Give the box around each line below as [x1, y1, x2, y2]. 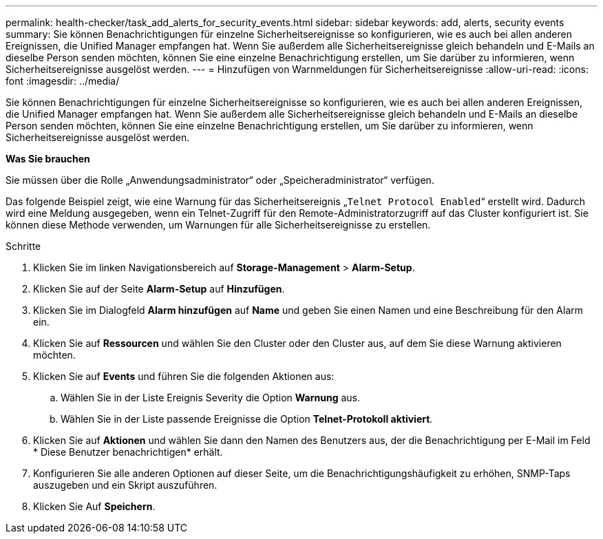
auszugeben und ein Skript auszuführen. [33, 479, 218, 491]
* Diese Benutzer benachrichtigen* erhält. [33, 446, 223, 458]
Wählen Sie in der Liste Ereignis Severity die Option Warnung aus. [61, 392, 360, 403]
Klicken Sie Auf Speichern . [33, 500, 156, 512]
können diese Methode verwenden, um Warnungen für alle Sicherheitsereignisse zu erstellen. [6, 219, 431, 231]
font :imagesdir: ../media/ [6, 75, 120, 87]
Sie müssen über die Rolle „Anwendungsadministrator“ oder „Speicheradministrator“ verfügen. [6, 174, 434, 186]
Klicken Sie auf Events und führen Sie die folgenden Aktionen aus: [33, 370, 335, 382]
